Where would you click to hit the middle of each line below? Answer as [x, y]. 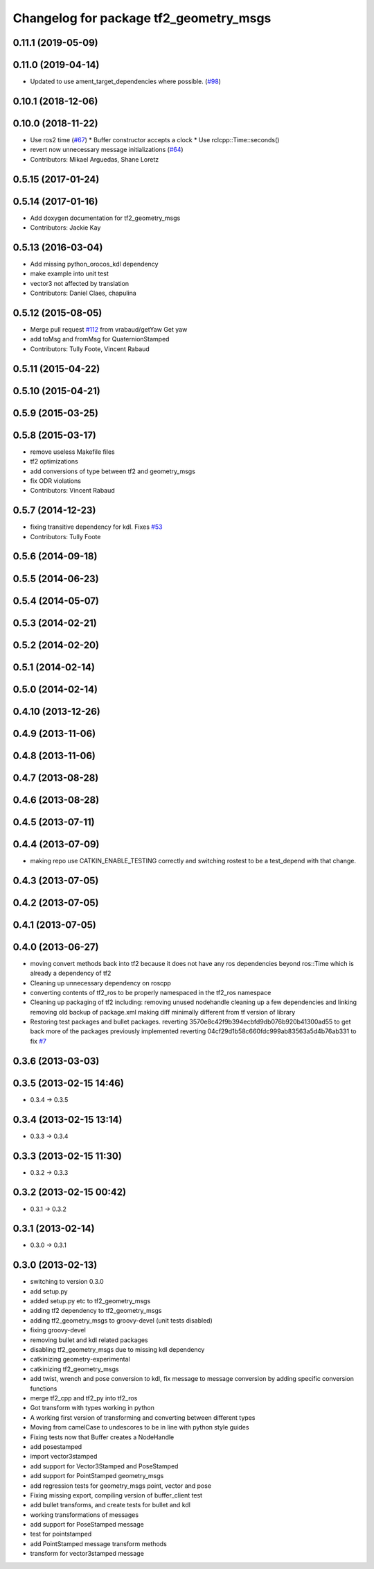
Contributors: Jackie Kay [65, 228]
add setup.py [49, 1291]
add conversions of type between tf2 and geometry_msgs [113, 471]
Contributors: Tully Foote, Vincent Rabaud [90, 349]
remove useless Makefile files [72, 452]
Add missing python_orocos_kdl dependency [94, 264]
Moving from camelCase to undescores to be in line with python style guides [140, 1427]
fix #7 [38, 1041]
